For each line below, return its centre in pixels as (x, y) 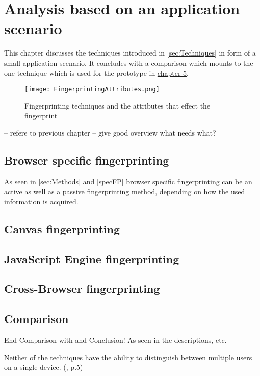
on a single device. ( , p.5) (44, 367)
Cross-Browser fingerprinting (82, 289)
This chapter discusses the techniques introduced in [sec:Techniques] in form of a (130, 53)
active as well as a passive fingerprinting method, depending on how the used (125, 191)
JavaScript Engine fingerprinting (92, 259)
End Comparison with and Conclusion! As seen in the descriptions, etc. (115, 340)
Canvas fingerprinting (62, 229)
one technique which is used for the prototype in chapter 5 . (96, 73)
